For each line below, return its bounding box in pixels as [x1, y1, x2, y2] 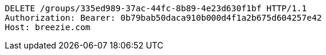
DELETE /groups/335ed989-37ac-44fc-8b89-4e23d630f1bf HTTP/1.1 [5, 4, 307, 13]
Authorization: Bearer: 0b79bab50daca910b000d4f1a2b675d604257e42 [5, 13, 322, 22]
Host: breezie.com [5, 22, 91, 32]
